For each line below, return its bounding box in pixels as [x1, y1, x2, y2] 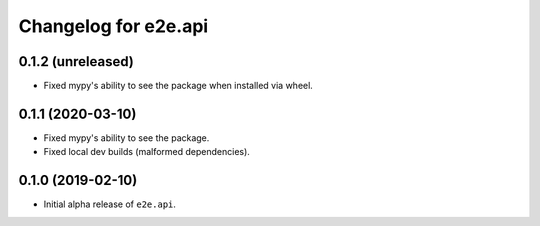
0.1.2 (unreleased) [18, 53, 134, 70]
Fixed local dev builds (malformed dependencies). [43, 146, 250, 158]
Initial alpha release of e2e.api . [43, 198, 177, 210]
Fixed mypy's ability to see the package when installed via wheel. [43, 80, 314, 92]
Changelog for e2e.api [18, 15, 209, 37]
